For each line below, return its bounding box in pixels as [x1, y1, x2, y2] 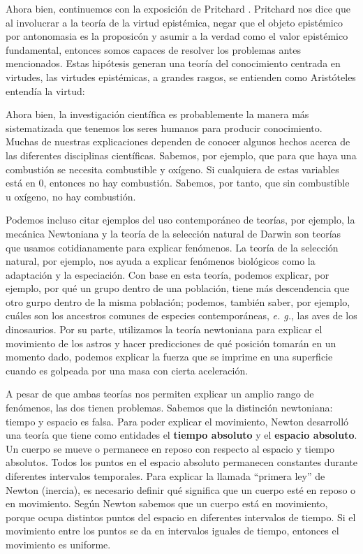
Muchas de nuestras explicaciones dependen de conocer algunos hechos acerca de [6, 134, 350, 149]
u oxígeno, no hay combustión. [6, 189, 136, 203]
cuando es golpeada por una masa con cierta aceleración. [6, 363, 249, 377]
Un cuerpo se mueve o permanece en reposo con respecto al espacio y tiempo [6, 441, 334, 455]
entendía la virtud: [6, 83, 85, 98]
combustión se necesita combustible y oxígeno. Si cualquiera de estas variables [6, 161, 339, 176]
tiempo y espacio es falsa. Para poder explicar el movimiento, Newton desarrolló [6, 414, 349, 428]
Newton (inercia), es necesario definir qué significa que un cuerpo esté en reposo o [6, 482, 356, 497]
